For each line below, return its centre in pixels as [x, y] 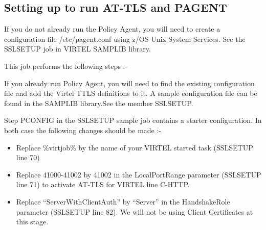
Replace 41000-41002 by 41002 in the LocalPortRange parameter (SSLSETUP [139, 174]
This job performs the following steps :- [66, 66]
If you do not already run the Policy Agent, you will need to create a [112, 29]
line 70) [28, 157]
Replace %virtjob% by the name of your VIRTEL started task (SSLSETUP [135, 147]
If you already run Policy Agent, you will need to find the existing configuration [129, 83]
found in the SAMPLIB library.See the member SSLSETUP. [99, 103]
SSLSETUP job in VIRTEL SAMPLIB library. [77, 49]
